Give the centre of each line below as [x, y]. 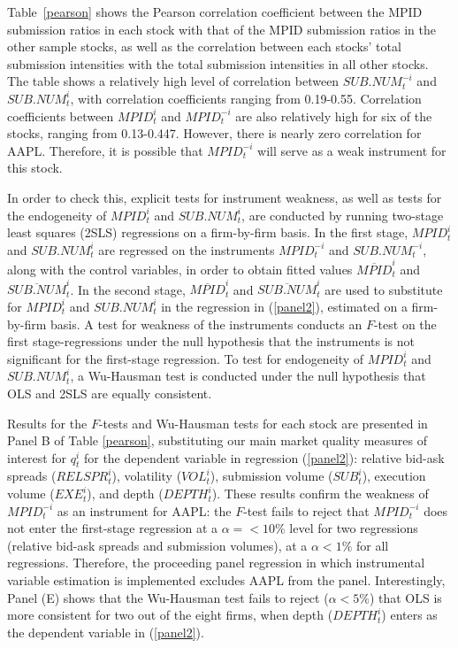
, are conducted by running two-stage [343, 215]
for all [372, 545]
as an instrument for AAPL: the [144, 510]
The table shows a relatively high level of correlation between [173, 81]
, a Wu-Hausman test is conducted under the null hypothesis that [248, 376]
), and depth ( [125, 494]
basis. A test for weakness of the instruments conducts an [206, 324]
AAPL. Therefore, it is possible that [105, 150]
